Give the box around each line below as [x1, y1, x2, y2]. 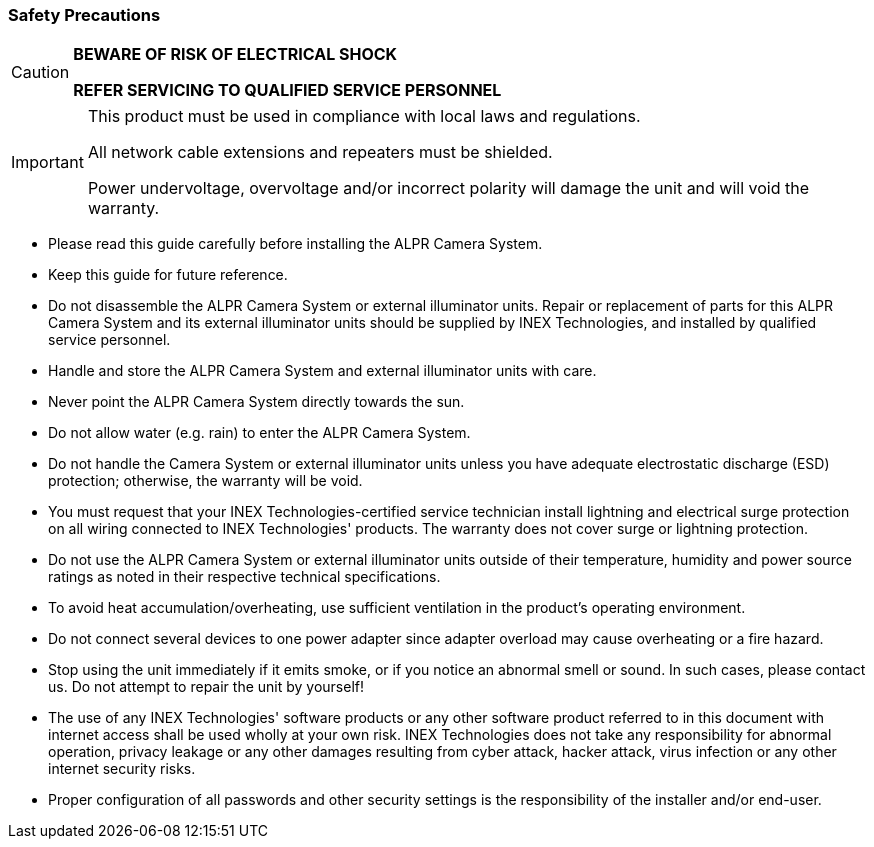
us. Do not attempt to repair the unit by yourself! [48, 678, 365, 696]
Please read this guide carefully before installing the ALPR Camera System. [48, 235, 543, 253]
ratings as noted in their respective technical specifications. [48, 568, 441, 586]
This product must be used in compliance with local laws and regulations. [87, 106, 641, 127]
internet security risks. [48, 760, 196, 778]
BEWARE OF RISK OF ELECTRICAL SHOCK [73, 44, 398, 65]
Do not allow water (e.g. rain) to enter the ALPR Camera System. [48, 424, 471, 442]
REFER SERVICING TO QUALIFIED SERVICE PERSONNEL [73, 80, 502, 101]
